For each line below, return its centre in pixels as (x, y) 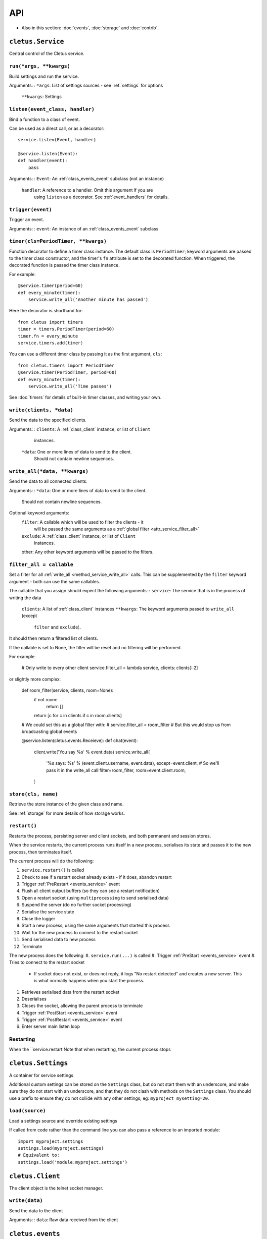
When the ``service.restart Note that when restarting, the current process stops (90, 1049)
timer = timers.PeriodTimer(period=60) (66, 329)
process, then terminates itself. (41, 852)
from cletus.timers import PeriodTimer (66, 365)
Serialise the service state (48, 911)
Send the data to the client (36, 1211)
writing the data (25, 598)
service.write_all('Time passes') (70, 386)
